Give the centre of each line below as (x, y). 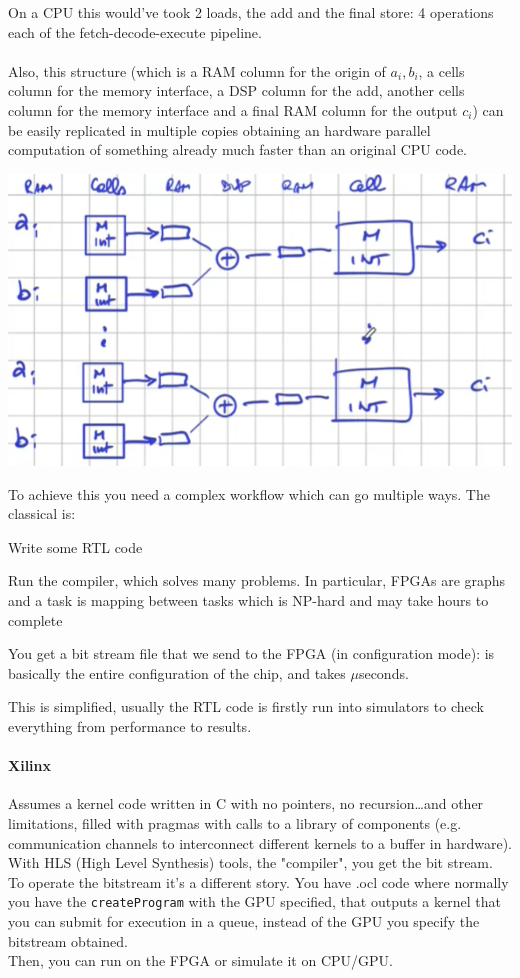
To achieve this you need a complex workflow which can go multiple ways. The (249, 493)
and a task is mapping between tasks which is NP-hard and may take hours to (248, 599)
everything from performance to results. (130, 725)
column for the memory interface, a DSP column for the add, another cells (236, 90)
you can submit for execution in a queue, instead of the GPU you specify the (244, 920)
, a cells (441, 70)
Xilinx (30, 765)
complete (35, 619)
